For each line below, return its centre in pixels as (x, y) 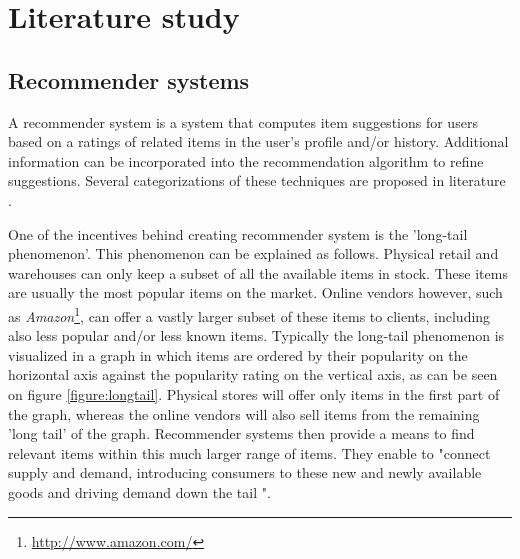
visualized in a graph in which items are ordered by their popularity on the (238, 354)
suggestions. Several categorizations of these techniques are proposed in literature (257, 180)
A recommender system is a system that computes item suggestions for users (243, 121)
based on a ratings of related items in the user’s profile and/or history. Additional (258, 141)
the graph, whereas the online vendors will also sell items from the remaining (244, 413)
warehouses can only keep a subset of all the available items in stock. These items (258, 272)
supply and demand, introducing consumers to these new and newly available (245, 472)
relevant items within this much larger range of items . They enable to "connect (249, 452)
